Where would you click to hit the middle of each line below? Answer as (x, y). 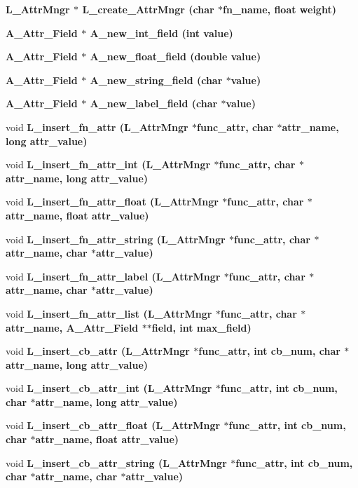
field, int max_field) (201, 327)
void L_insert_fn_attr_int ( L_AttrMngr (108, 164)
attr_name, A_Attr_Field (72, 327)
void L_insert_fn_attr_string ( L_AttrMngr (116, 239)
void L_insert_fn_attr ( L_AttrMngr (97, 127)
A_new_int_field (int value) (161, 33)
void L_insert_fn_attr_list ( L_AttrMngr (109, 313)
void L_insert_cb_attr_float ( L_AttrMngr (113, 425)
